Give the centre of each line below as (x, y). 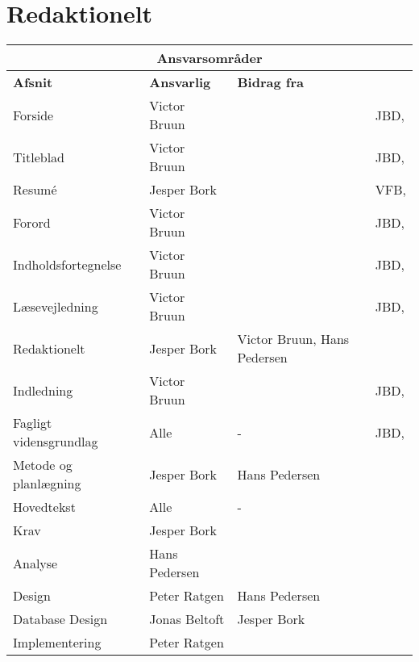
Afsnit (33, 82)
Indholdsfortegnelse (67, 264)
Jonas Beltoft (187, 619)
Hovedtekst (44, 507)
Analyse (35, 563)
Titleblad (39, 157)
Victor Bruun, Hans (293, 339)
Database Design (60, 619)
